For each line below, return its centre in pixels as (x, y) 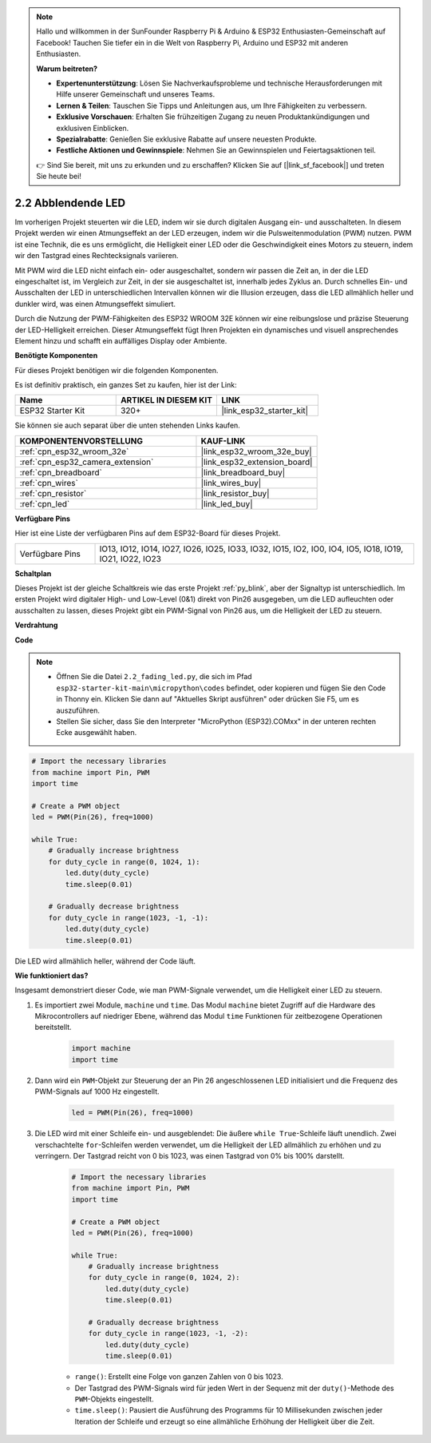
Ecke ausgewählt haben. (97, 733)
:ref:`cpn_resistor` (53, 493)
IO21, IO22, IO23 (130, 559)
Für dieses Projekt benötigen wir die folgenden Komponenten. (117, 370)
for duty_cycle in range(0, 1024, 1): (124, 862)
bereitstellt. (53, 1028)
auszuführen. (78, 710)
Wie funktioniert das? (51, 976)
